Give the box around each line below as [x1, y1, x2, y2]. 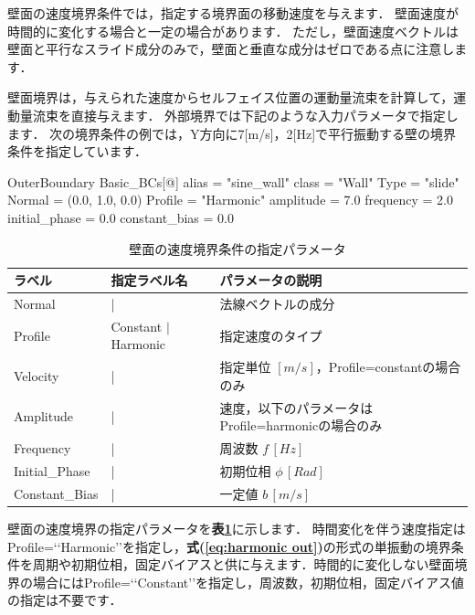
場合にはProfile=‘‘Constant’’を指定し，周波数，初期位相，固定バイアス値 [32, 572, 465, 591]
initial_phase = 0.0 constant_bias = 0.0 [7, 207, 234, 227]
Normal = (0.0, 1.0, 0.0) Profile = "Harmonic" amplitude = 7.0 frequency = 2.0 [7, 190, 454, 209]
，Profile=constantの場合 [315, 357, 461, 376]
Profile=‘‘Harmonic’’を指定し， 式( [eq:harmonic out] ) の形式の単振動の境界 [7, 536, 451, 556]
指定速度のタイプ [219, 325, 322, 345]
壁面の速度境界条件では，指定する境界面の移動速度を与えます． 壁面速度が [7, 4, 459, 22]
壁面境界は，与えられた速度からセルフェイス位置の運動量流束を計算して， [7, 88, 454, 107]
